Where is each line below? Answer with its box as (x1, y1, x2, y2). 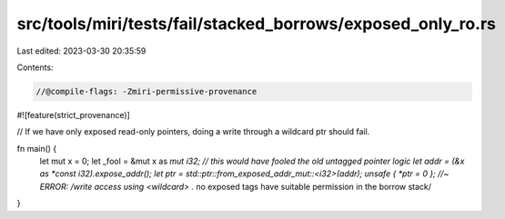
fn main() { (16, 143, 57, 154)
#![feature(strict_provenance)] (16, 109, 131, 120)
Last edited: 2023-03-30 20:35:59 (16, 45, 146, 56)
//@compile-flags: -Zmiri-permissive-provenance (35, 86, 258, 96)
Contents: (16, 62, 54, 73)
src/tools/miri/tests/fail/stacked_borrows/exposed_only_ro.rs (16, 14, 496, 34)
